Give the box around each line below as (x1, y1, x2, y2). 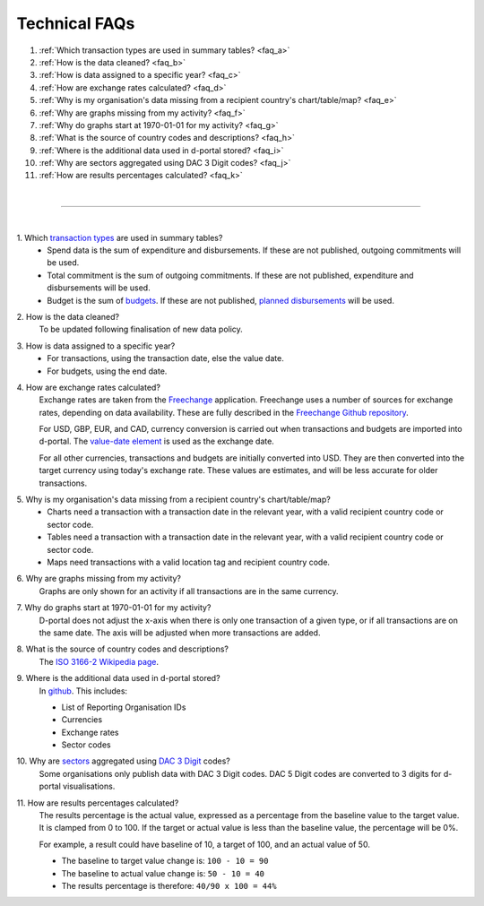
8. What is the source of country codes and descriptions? (16, 643, 229, 654)
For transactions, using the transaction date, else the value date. (47, 353, 284, 364)
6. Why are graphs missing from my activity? (16, 574, 182, 584)
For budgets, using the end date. (47, 366, 168, 376)
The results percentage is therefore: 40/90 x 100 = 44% (61, 880, 277, 891)
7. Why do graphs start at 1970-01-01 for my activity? (16, 602, 212, 613)
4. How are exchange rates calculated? (16, 382, 161, 393)
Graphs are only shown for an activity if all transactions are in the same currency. (39, 585, 340, 596)
